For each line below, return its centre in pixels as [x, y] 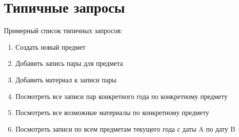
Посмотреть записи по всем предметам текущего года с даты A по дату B [125, 128]
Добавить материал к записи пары [66, 79]
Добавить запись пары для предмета [69, 63]
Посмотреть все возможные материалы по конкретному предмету [112, 112]
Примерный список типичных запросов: [63, 30]
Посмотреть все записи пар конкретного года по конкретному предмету [121, 96]
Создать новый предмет [50, 47]
